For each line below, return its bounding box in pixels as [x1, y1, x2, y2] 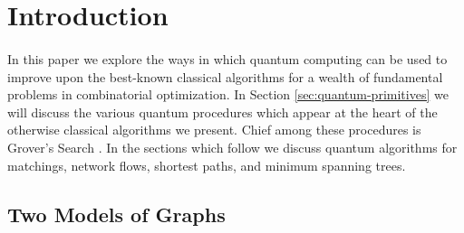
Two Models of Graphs [7, 200, 226, 228]
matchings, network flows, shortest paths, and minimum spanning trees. [7, 155, 406, 174]
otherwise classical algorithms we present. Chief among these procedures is [7, 120, 421, 139]
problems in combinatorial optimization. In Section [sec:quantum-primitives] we [7, 85, 449, 104]
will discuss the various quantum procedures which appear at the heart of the [7, 102, 438, 121]
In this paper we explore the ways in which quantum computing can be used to [7, 49, 448, 68]
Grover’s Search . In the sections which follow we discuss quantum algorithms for [7, 137, 458, 156]
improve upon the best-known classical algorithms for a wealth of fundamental [7, 67, 443, 86]
